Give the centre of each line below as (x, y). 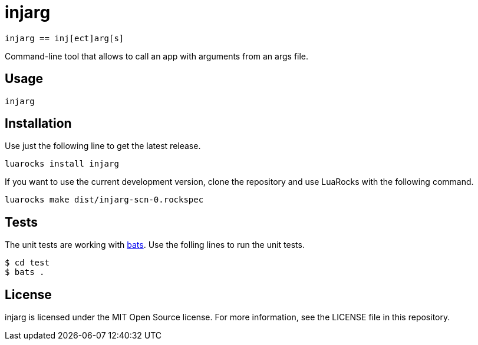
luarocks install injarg (62, 164)
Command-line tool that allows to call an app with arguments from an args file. (157, 56)
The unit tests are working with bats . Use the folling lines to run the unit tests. (155, 245)
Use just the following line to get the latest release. (103, 146)
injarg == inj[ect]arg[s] (65, 38)
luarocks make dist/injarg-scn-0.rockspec (104, 200)
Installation (38, 124)
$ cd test (27, 263)
